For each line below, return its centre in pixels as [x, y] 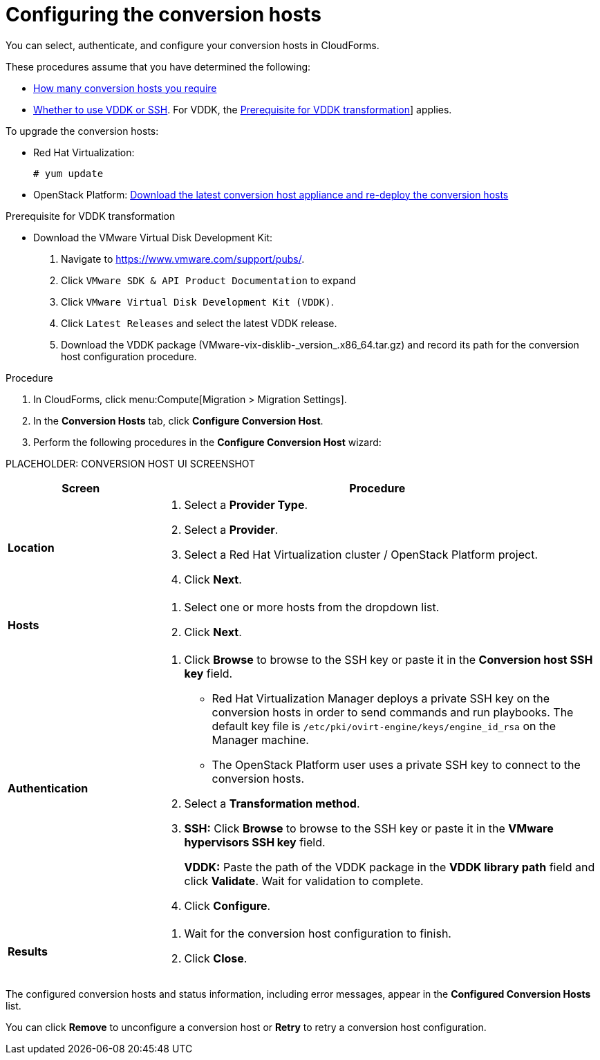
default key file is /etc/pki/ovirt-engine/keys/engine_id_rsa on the [384, 726]
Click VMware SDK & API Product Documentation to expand [208, 280]
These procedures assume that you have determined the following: [158, 66]
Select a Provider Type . [246, 504]
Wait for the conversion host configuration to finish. [318, 933]
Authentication [48, 788]
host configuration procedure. [129, 356]
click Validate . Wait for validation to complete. [304, 881]
